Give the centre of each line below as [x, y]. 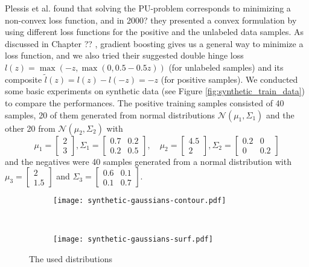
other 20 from [30, 128]
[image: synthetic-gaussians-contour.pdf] [140, 201]
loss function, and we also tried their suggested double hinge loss [124, 55]
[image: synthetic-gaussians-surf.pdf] [133, 240]
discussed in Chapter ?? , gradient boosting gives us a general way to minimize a [154, 43]
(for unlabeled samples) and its [226, 67]
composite [24, 79]
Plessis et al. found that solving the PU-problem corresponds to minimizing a [148, 8]
